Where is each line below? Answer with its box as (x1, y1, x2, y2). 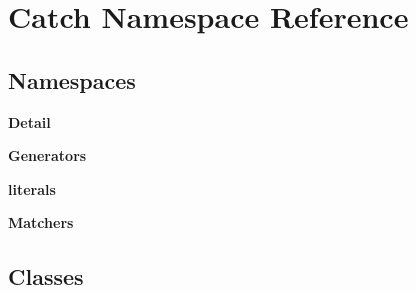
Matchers (8, 212, 74, 233)
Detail (8, 111, 51, 132)
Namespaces (8, 64, 136, 95)
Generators (8, 145, 87, 166)
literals (8, 178, 56, 199)
